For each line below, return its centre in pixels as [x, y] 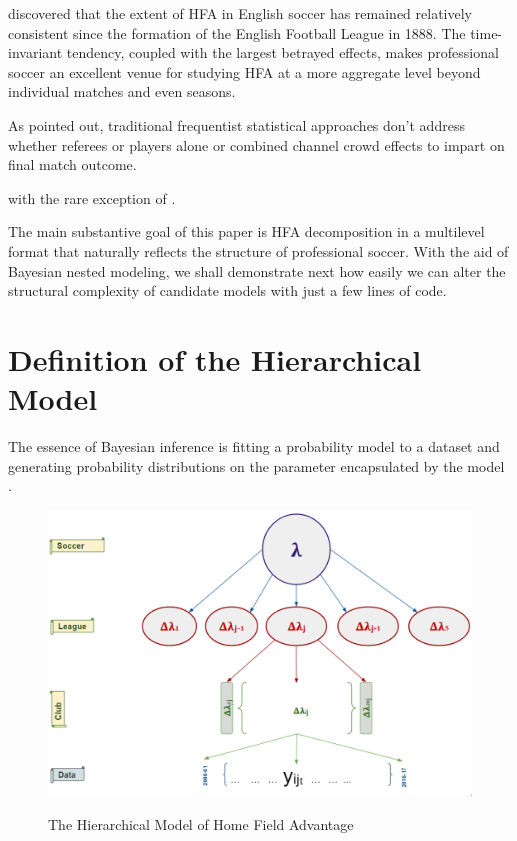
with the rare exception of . [92, 197]
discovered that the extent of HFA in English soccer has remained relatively [240, 13]
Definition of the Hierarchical [215, 358]
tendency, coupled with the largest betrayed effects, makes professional [282, 52]
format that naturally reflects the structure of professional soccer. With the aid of [258, 250]
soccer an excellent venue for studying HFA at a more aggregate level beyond [244, 71]
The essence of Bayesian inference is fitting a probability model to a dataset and [254, 446]
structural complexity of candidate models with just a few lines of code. [227, 290]
